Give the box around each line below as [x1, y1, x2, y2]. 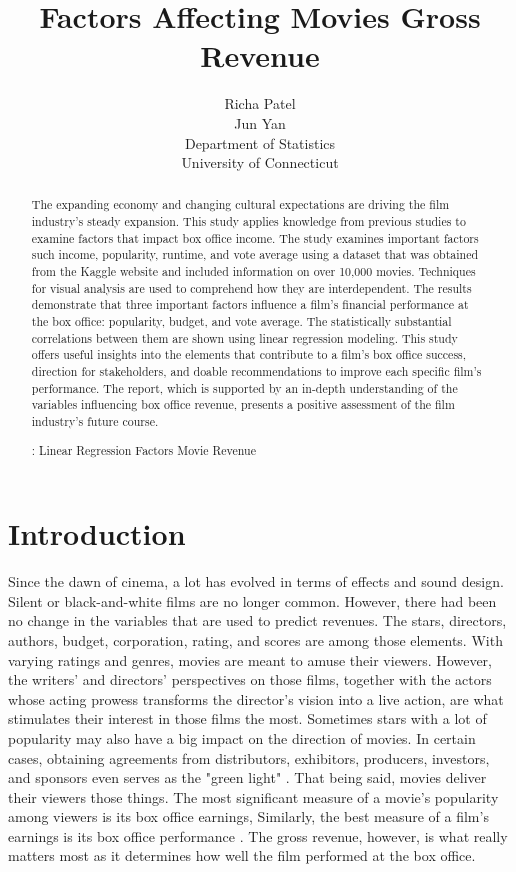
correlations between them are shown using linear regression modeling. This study [31, 329, 458, 346]
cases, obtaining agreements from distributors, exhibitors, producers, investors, [8, 747, 490, 768]
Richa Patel [224, 93, 296, 114]
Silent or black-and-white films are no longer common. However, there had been [8, 590, 497, 611]
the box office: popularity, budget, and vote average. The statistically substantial [31, 313, 452, 330]
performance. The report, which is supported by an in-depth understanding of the [31, 379, 458, 396]
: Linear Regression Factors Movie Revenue [31, 441, 257, 458]
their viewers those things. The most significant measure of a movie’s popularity [8, 786, 499, 807]
